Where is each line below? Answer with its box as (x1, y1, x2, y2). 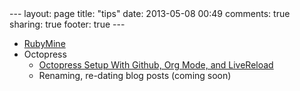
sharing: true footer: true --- (9, 18, 126, 30)
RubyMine (23, 38, 66, 49)
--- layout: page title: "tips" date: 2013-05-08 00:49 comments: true (9, 8, 291, 19)
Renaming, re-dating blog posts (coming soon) (38, 70, 232, 81)
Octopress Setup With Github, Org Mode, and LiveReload (38, 59, 274, 71)
